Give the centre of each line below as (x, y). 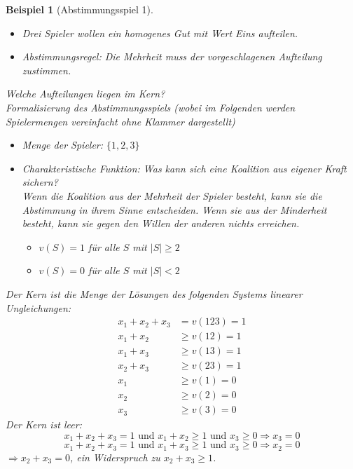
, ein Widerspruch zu (115, 457)
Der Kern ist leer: (44, 424)
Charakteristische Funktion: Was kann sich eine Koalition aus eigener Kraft (184, 168)
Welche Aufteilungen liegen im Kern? (85, 94)
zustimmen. (47, 70)
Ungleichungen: (39, 307)
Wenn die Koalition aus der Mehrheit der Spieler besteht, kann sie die (172, 195)
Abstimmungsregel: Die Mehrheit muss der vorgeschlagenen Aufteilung (172, 56)
